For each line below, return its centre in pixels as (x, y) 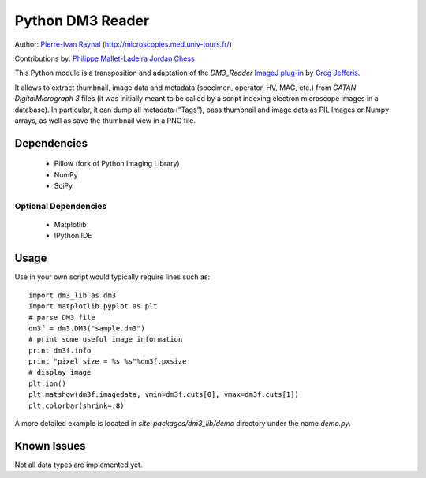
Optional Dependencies (61, 206)
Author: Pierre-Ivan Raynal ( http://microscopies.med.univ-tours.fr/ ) (123, 44)
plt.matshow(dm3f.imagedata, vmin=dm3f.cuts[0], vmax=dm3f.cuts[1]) (164, 395)
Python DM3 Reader (82, 21)
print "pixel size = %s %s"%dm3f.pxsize (108, 362)
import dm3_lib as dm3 (73, 295)
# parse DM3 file (62, 317)
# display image (60, 372)
